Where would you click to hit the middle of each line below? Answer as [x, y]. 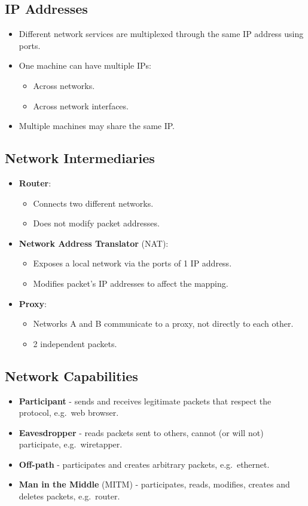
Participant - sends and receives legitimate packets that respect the [145, 401]
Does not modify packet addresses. [96, 223]
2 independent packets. [75, 343]
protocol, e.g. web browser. [69, 413]
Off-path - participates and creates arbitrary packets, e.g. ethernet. [144, 464]
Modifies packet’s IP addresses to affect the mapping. [131, 283]
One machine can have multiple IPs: [85, 65]
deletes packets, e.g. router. [69, 496]
